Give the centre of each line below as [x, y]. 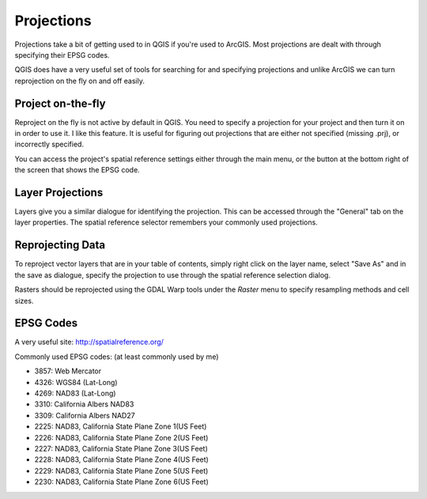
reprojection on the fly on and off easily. [80, 81]
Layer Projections [59, 193]
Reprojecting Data [60, 245]
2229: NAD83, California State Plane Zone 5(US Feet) [121, 471]
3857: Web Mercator [68, 371]
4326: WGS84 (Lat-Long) [76, 382]
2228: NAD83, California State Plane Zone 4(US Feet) [121, 459]
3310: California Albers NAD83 [84, 404]
